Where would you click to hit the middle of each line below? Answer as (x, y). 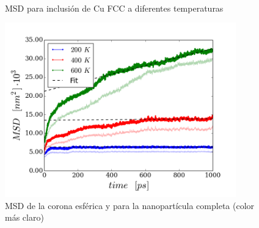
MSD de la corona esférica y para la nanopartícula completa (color (130, 205)
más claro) (24, 217)
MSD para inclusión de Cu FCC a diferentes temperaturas (114, 8)
